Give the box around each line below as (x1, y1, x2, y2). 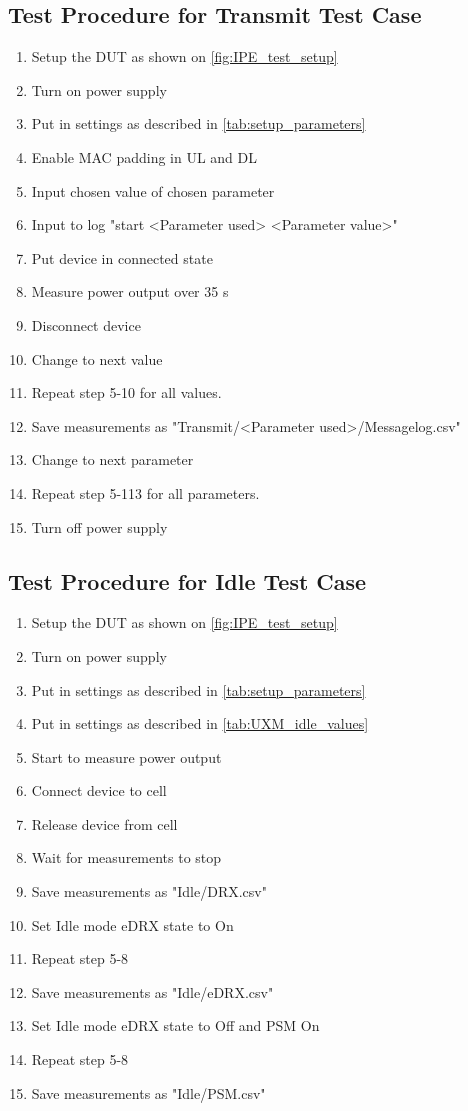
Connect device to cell (31, 780, 167, 801)
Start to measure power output (31, 746, 222, 767)
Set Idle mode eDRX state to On (31, 914, 234, 935)
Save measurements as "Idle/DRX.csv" (31, 881, 267, 902)
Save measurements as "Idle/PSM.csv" (31, 1082, 266, 1103)
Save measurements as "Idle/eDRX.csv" (31, 981, 274, 1002)
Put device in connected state (31, 247, 213, 268)
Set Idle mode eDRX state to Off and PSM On (31, 1015, 320, 1036)
